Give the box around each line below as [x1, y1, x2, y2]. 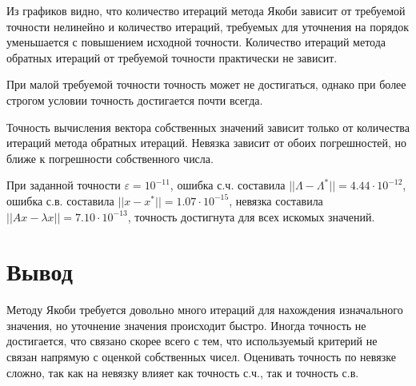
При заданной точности [6, 177, 121, 193]
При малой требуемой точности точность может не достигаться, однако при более [6, 76, 406, 93]
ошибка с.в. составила [6, 192, 114, 209]
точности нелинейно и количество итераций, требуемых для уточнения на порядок [6, 18, 410, 34]
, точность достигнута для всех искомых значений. [127, 208, 375, 225]
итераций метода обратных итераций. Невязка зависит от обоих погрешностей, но [6, 134, 407, 151]
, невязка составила [229, 192, 323, 209]
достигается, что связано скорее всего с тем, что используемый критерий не [6, 332, 378, 349]
